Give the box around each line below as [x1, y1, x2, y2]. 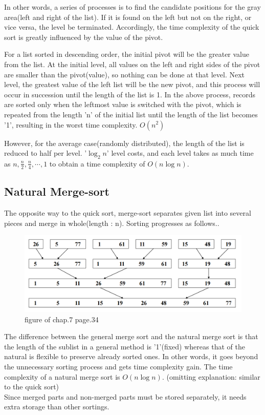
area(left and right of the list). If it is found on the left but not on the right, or [4, 11, 252, 22]
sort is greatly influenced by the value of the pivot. [4, 31, 163, 42]
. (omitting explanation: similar [162, 371, 260, 382]
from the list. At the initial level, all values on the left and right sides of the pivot [4, 58, 260, 69]
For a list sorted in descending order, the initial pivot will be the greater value [4, 49, 250, 59]
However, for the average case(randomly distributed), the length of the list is [4, 137, 245, 148]
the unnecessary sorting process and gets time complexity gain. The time [4, 361, 233, 371]
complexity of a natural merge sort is [4, 371, 120, 382]
